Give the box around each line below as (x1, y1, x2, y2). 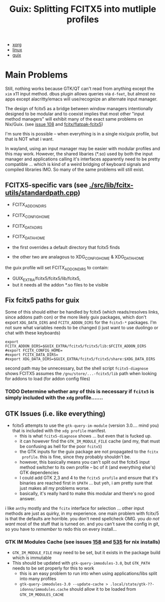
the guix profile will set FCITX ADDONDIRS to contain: (5, 264, 109, 272)
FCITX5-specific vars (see (5, 181, 88, 189)
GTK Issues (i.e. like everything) (5, 410, 106, 418)
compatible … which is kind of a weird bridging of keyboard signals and (5, 161, 150, 167)
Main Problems (5, 69, 68, 81)
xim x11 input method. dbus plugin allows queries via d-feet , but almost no (5, 91, 156, 97)
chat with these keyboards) (5, 330, 61, 336)
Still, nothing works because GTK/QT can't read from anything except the (5, 86, 154, 92)
